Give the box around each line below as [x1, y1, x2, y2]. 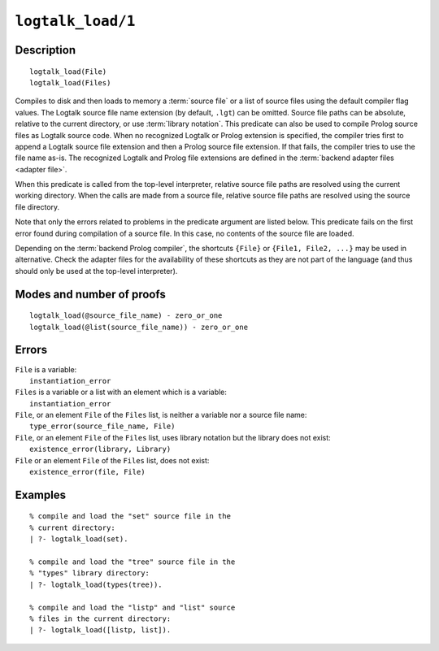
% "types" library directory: [29, 569, 150, 578]
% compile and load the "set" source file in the [29, 512, 232, 521]
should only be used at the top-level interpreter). [15, 266, 178, 276]
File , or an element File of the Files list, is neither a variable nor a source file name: [15, 410, 307, 420]
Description [15, 43, 76, 57]
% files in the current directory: [29, 614, 172, 623]
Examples [15, 488, 67, 501]
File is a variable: [15, 364, 77, 374]
